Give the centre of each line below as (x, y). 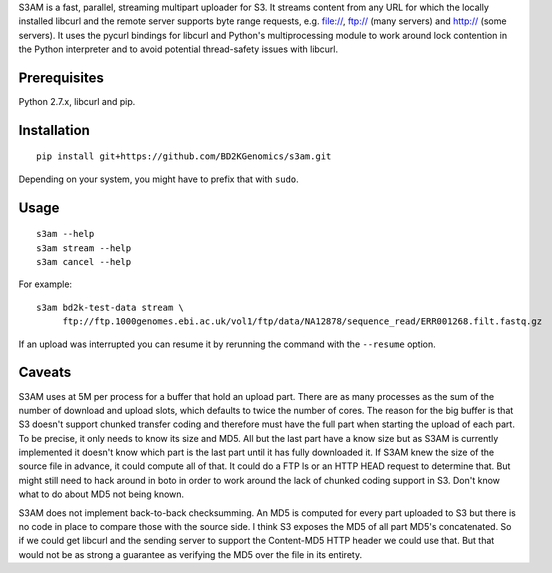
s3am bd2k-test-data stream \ (110, 307)
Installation (54, 130)
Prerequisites (61, 77)
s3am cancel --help (84, 262)
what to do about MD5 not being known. (101, 494)
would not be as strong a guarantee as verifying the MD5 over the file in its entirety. (190, 554)
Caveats (45, 372)
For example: (45, 284)
